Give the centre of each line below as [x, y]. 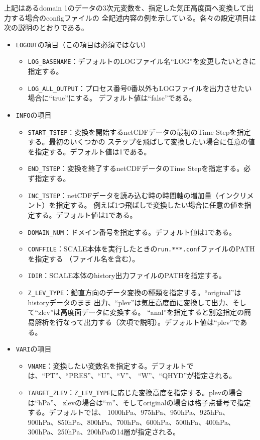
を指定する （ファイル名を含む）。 [84, 258]
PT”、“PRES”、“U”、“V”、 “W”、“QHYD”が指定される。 [141, 375]
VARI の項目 [34, 349]
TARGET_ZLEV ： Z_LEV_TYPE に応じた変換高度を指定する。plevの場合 [135, 392]
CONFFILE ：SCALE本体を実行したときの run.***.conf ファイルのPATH [141, 249]
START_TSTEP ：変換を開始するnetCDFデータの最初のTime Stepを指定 [139, 131]
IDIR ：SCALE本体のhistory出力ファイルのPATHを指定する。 [127, 275]
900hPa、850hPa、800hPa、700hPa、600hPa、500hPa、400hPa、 [132, 422]
